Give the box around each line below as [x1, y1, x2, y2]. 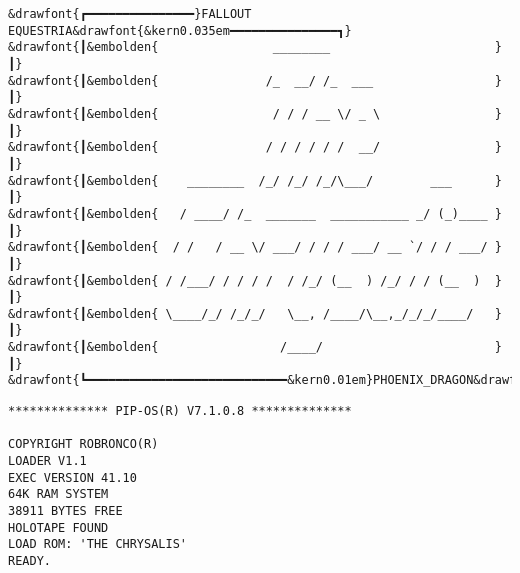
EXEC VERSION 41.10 [8, 470, 137, 485]
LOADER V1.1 [8, 454, 87, 469]
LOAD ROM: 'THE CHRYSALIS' [8, 537, 187, 552]
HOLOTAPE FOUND [8, 520, 109, 535]
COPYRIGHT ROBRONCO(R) [8, 437, 159, 452]
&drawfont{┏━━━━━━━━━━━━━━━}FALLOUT [8, 7, 252, 21]
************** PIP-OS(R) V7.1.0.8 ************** [8, 404, 352, 419]
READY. [8, 554, 51, 568]
